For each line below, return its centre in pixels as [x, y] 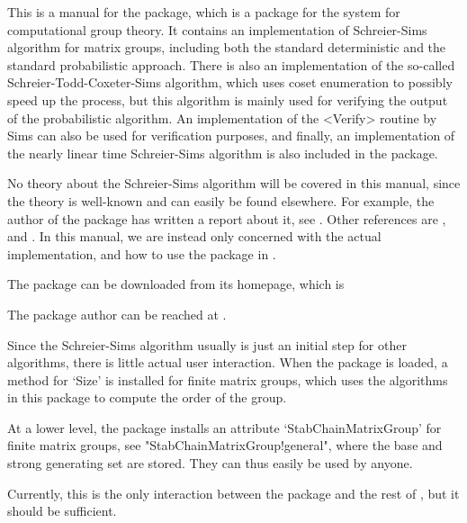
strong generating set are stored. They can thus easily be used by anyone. [210, 463]
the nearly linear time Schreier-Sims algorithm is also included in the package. [223, 153]
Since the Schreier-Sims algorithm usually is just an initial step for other [207, 344]
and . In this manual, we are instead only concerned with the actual [194, 236]
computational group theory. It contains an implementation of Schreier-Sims [217, 29]
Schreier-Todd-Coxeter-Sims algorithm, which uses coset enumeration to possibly [230, 82]
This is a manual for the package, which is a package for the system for [204, 12]
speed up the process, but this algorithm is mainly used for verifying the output [228, 99]
